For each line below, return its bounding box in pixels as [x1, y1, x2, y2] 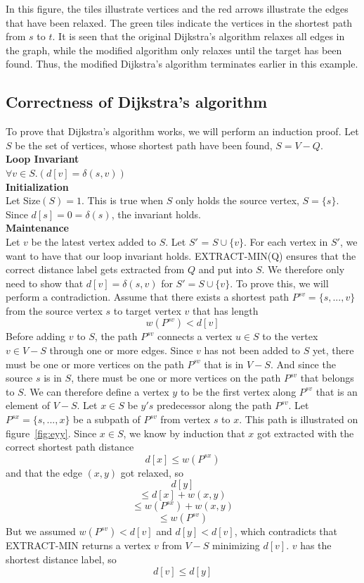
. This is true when [81, 193, 163, 208]
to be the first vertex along [180, 384, 297, 399]
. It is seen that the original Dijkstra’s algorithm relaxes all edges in [52, 29, 345, 44]
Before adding [6, 329, 66, 344]
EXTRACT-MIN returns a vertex [6, 538, 151, 553]
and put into [198, 262, 253, 277]
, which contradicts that [234, 524, 338, 539]
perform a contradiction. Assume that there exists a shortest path [6, 289, 290, 304]
